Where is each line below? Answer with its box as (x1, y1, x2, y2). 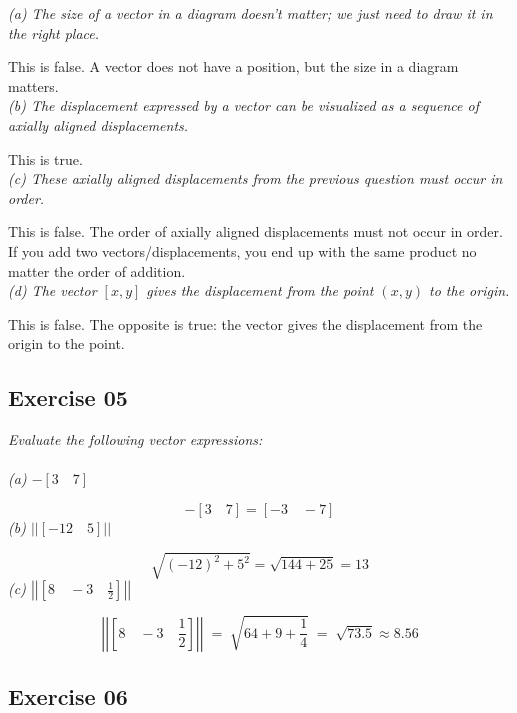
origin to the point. (8, 333, 125, 354)
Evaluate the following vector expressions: (8, 429, 263, 450)
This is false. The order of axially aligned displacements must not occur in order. (8, 221, 503, 242)
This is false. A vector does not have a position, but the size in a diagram (8, 56, 459, 77)
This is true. (8, 148, 83, 169)
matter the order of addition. (8, 260, 186, 281)
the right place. (8, 22, 100, 43)
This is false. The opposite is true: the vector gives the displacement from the (8, 313, 483, 334)
